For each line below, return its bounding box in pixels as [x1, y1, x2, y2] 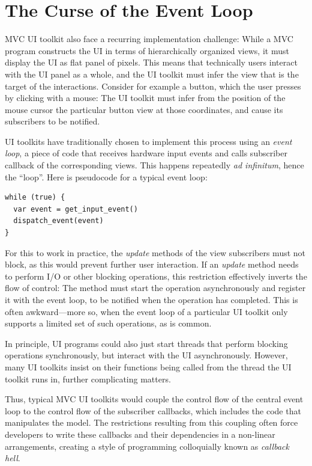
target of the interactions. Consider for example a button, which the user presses [5, 79, 301, 92]
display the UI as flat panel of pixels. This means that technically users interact [5, 56, 298, 69]
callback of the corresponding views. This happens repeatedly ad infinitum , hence [5, 159, 304, 171]
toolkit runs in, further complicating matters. [5, 372, 171, 385]
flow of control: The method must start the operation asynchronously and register [5, 281, 306, 294]
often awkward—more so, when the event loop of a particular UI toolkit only [5, 305, 288, 317]
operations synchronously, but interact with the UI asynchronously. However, [5, 349, 288, 361]
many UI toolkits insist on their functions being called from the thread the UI [5, 360, 292, 373]
